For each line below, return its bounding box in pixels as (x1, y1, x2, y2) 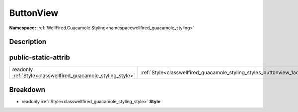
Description (9, 38, 47, 46)
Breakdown (9, 85, 46, 94)
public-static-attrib (9, 54, 71, 62)
